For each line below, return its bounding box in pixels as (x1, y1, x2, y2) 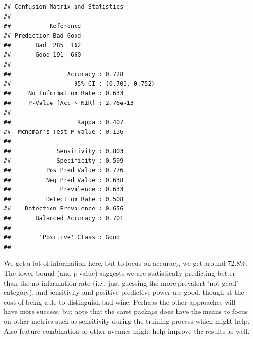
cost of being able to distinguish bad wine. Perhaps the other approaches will (4, 296, 236, 307)
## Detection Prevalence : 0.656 (4, 205, 124, 212)
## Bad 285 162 (4, 42, 81, 49)
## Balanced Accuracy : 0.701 (4, 215, 124, 222)
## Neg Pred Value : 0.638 (4, 176, 124, 183)
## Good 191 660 (4, 51, 81, 58)
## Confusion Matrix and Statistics (4, 3, 124, 10)
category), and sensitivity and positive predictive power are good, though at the (4, 287, 244, 297)
